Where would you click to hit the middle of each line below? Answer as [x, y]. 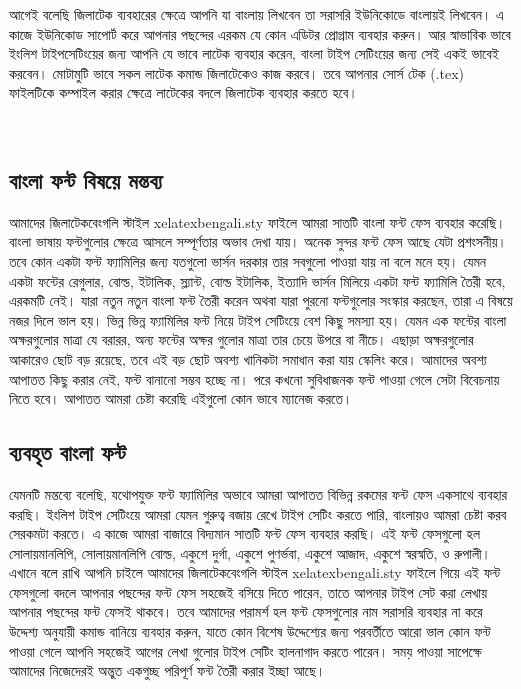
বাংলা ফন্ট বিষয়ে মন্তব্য [86, 179]
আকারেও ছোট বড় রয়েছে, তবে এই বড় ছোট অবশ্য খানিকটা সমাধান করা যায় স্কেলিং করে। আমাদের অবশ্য [248, 358]
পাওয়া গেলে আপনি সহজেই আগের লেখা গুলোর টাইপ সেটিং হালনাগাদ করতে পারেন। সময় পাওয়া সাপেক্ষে [245, 650]
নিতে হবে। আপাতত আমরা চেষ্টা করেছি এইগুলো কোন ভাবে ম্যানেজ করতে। [181, 398]
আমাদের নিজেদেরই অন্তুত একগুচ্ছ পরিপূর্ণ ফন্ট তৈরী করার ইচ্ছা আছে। [167, 670]
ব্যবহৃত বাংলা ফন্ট [68, 452]
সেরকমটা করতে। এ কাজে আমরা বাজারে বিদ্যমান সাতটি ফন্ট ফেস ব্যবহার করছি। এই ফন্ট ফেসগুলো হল [245, 533]
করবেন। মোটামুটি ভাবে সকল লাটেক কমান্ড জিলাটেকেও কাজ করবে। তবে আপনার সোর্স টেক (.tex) [237, 72]
